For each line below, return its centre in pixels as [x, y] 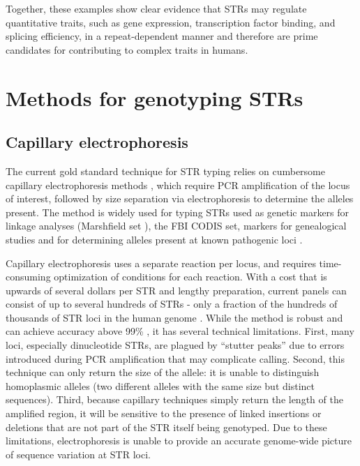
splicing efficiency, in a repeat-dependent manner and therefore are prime [162, 36]
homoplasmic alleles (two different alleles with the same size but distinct [160, 385]
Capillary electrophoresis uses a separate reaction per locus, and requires [161, 263]
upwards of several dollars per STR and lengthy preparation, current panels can [176, 290]
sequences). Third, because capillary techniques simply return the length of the [174, 399]
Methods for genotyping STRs [155, 97]
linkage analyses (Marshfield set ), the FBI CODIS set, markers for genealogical [176, 226]
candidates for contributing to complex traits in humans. [127, 49]
